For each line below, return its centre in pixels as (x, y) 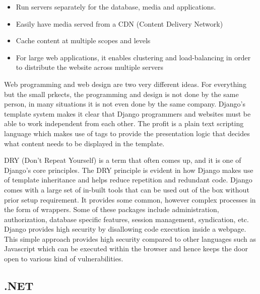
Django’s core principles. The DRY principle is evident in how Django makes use (129, 170)
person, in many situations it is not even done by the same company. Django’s (125, 104)
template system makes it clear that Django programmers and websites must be (127, 113)
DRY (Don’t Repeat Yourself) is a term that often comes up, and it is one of (123, 160)
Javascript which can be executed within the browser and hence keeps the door (126, 249)
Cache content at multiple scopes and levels (83, 40)
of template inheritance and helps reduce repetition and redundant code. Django (128, 180)
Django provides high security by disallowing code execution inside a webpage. (125, 229)
